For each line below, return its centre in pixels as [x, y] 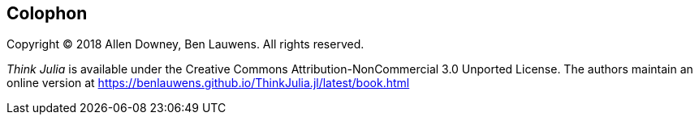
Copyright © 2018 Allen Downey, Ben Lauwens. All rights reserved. [186, 44]
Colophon [47, 13]
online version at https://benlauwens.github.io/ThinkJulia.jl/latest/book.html [208, 83]
